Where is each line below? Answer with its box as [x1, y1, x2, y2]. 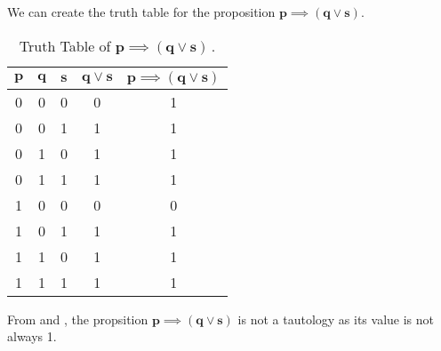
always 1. [7, 327, 57, 346]
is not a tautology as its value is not [237, 309, 434, 328]
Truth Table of [19, 35, 111, 56]
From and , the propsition [7, 309, 148, 328]
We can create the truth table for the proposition [7, 3, 276, 20]
